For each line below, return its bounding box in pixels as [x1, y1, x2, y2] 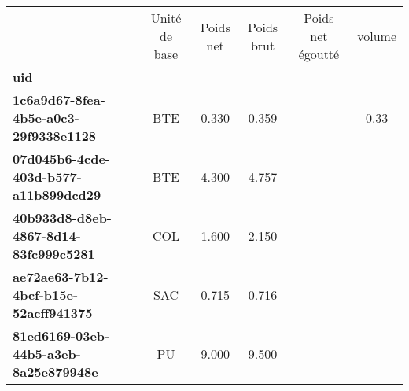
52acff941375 [13, 304, 93, 322]
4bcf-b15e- [13, 286, 79, 304]
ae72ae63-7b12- [13, 267, 109, 286]
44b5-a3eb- [13, 345, 81, 363]
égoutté [298, 45, 340, 63]
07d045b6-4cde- [13, 149, 110, 168]
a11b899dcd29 [13, 186, 101, 204]
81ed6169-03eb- [13, 326, 110, 345]
